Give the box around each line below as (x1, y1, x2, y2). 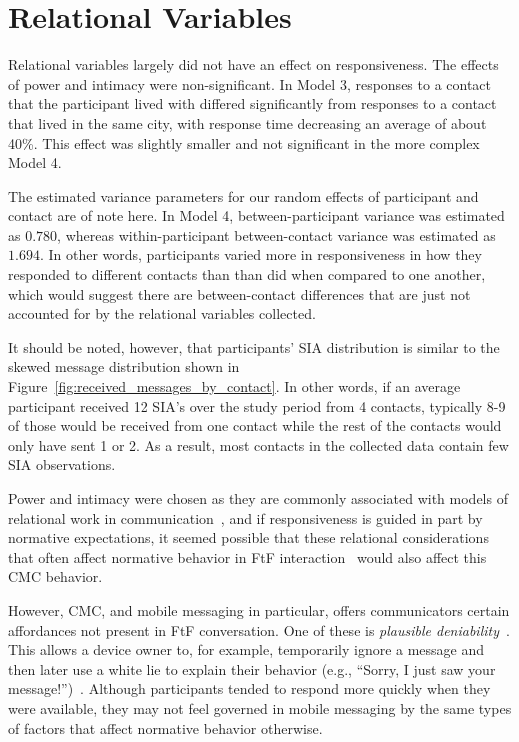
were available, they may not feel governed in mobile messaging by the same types (8, 697, 512, 718)
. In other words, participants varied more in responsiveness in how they (39, 244, 482, 265)
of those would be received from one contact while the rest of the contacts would (8, 415, 502, 436)
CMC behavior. (8, 566, 103, 587)
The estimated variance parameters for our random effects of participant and (8, 185, 479, 206)
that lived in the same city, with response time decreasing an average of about (8, 112, 487, 133)
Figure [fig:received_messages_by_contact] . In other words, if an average (8, 376, 461, 397)
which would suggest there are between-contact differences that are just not (8, 283, 471, 304)
